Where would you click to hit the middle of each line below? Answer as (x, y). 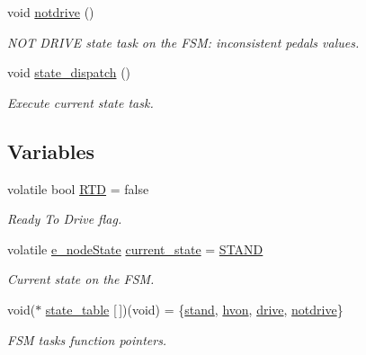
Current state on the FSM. (81, 279)
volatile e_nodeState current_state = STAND (135, 248)
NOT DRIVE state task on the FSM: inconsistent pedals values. (183, 42)
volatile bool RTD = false (78, 188)
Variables (51, 151)
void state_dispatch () (69, 72)
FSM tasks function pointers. (87, 339)
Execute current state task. (80, 102)
